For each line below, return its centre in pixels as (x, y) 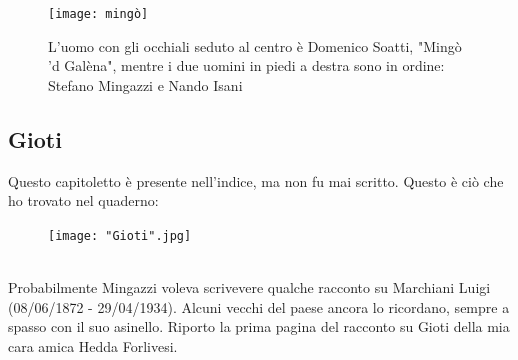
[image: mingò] (98, 14)
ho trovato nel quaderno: (83, 200)
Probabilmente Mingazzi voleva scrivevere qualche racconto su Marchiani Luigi (249, 287)
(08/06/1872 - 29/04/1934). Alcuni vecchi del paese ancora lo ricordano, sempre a (259, 306)
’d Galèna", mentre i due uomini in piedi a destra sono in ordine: (246, 65)
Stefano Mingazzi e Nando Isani (145, 84)
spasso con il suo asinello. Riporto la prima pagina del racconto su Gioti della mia (259, 326)
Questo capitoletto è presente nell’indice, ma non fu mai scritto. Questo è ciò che (256, 180)
